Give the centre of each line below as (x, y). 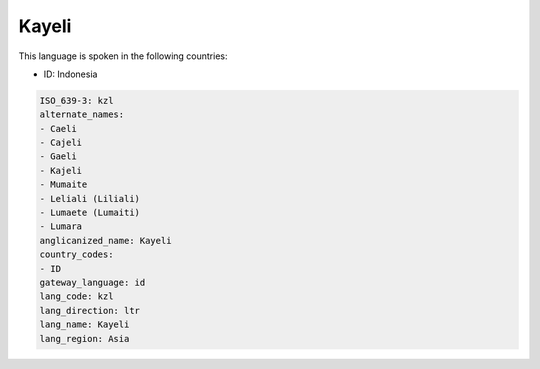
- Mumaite (63, 184)
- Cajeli (61, 143)
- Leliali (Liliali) (89, 198)
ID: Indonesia (70, 74)
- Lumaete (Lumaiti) (89, 213)
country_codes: (76, 254)
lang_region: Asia (84, 338)
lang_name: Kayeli (84, 324)
